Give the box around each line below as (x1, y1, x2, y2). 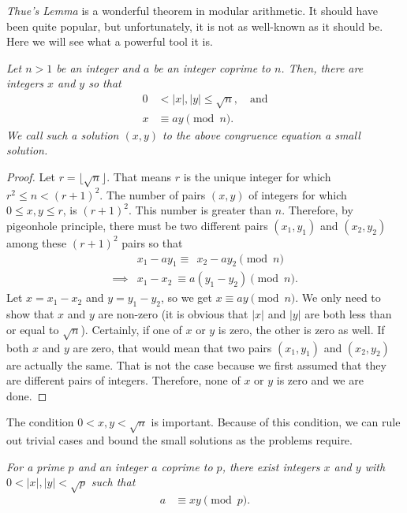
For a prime (6, 458, 65, 474)
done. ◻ (6, 387, 47, 403)
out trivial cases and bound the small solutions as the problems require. (6, 432, 353, 448)
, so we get (160, 289, 212, 306)
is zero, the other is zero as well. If (218, 321, 385, 337)
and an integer (77, 458, 148, 474)
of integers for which (248, 186, 347, 203)
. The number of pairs (99, 186, 206, 203)
